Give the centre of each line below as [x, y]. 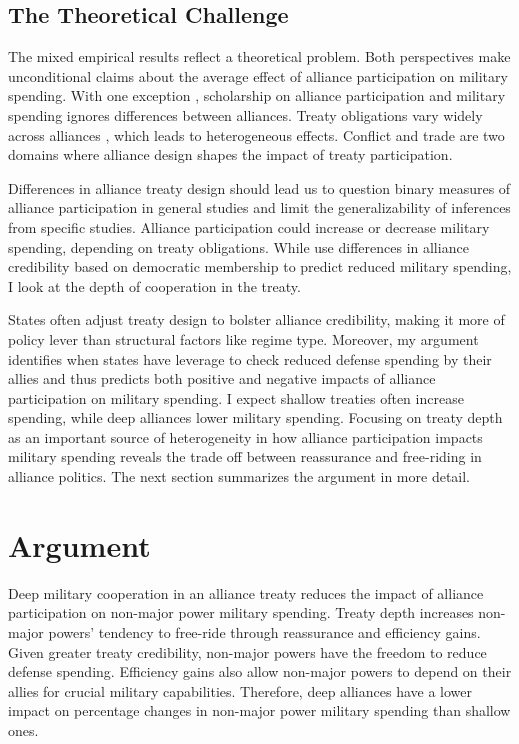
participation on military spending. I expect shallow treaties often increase [236, 397]
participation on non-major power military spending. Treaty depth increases [241, 612]
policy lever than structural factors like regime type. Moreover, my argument [243, 338]
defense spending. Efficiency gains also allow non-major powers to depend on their [260, 671]
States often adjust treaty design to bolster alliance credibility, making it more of [256, 319]
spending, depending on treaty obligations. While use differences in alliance [238, 246]
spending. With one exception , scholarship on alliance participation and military [257, 95]
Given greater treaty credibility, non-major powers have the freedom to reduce [247, 651]
